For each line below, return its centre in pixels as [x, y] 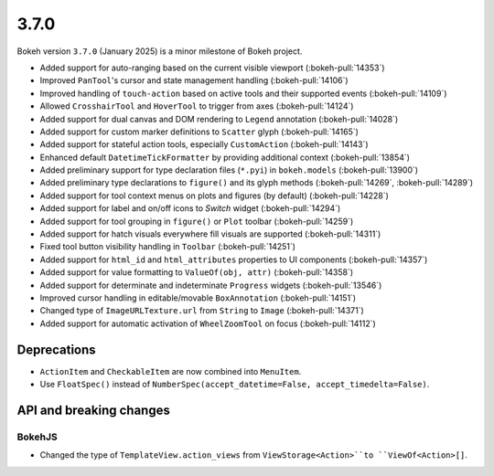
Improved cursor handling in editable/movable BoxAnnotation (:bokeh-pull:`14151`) [198, 298]
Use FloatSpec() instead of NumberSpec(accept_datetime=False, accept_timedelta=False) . [235, 385]
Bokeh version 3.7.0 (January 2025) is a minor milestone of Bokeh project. [160, 51]
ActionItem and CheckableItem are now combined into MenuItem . [171, 371]
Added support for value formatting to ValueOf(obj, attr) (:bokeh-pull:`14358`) [197, 272]
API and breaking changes [94, 410]
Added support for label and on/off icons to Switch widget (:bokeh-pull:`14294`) [190, 208]
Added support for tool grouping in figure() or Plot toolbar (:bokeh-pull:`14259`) [197, 221]
